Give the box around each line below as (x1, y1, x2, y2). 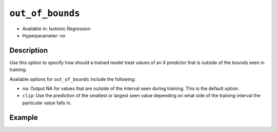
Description (9, 46, 48, 55)
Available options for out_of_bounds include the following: (9, 76, 136, 82)
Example (9, 113, 38, 122)
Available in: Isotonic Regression (22, 26, 91, 32)
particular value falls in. (22, 100, 72, 106)
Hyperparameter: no (22, 32, 66, 38)
